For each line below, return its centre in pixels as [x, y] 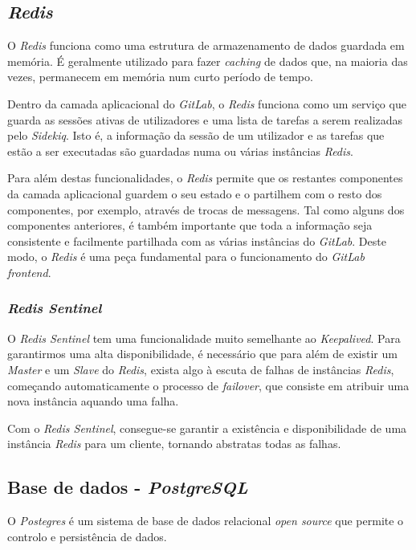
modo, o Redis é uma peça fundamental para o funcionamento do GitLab [186, 257]
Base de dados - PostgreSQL [128, 487]
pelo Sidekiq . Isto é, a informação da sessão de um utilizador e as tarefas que [196, 135]
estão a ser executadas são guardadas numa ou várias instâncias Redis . [180, 151]
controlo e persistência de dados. [87, 536]
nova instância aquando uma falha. [93, 401]
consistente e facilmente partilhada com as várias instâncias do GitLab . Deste [197, 240]
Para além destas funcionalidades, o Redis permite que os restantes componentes [205, 178]
